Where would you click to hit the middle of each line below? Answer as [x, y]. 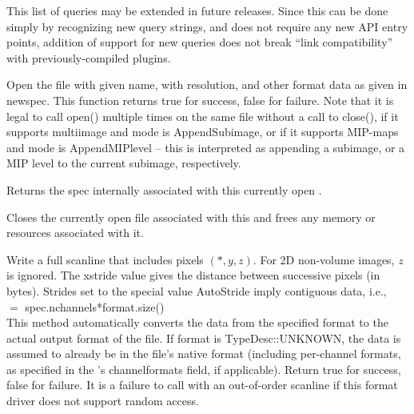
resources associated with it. [75, 233]
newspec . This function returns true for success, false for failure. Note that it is [200, 100]
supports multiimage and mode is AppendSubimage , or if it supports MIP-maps [203, 132]
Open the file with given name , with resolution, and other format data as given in [207, 84]
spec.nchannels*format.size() [95, 306]
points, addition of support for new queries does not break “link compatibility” [200, 42]
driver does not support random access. [103, 401]
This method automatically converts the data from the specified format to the [197, 322]
